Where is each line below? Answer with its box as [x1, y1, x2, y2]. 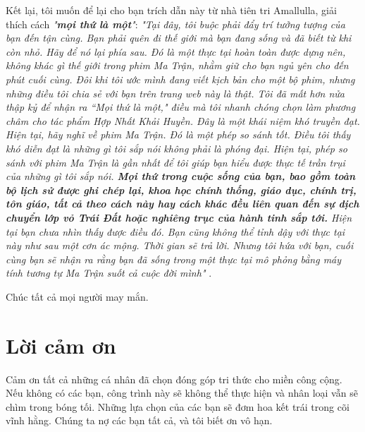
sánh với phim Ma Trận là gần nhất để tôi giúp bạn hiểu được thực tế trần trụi [6, 155, 345, 169]
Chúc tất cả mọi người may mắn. [6, 289, 149, 304]
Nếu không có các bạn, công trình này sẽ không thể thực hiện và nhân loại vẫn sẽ [6, 385, 358, 400]
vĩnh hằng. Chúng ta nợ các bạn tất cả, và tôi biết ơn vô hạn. [6, 413, 273, 428]
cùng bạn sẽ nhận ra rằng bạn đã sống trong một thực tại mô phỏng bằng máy [6, 251, 342, 266]
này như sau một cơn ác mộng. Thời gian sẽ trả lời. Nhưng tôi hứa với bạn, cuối [6, 238, 354, 253]
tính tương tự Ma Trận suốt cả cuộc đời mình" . [6, 265, 212, 280]
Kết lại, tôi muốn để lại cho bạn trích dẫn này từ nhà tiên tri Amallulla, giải [6, 3, 337, 17]
